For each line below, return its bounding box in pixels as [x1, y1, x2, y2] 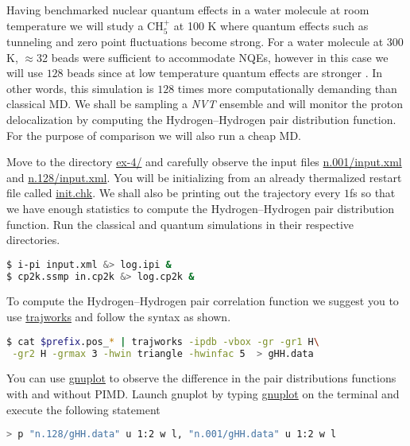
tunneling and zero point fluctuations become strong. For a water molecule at [6, 33, 384, 50]
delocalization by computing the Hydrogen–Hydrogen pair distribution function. [6, 111, 396, 127]
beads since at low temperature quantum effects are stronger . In [67, 64, 383, 81]
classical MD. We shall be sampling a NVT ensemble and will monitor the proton [6, 95, 403, 112]
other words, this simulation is [6, 80, 154, 96]
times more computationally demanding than [177, 80, 397, 96]
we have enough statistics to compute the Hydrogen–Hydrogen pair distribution [6, 200, 395, 216]
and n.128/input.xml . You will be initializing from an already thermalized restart [6, 169, 402, 185]
